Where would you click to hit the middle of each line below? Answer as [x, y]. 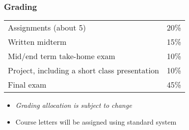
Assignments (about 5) [47, 28]
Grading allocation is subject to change [74, 105]
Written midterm [37, 42]
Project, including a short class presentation [83, 70]
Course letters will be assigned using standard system [96, 121]
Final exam [27, 85]
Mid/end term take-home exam [62, 56]
